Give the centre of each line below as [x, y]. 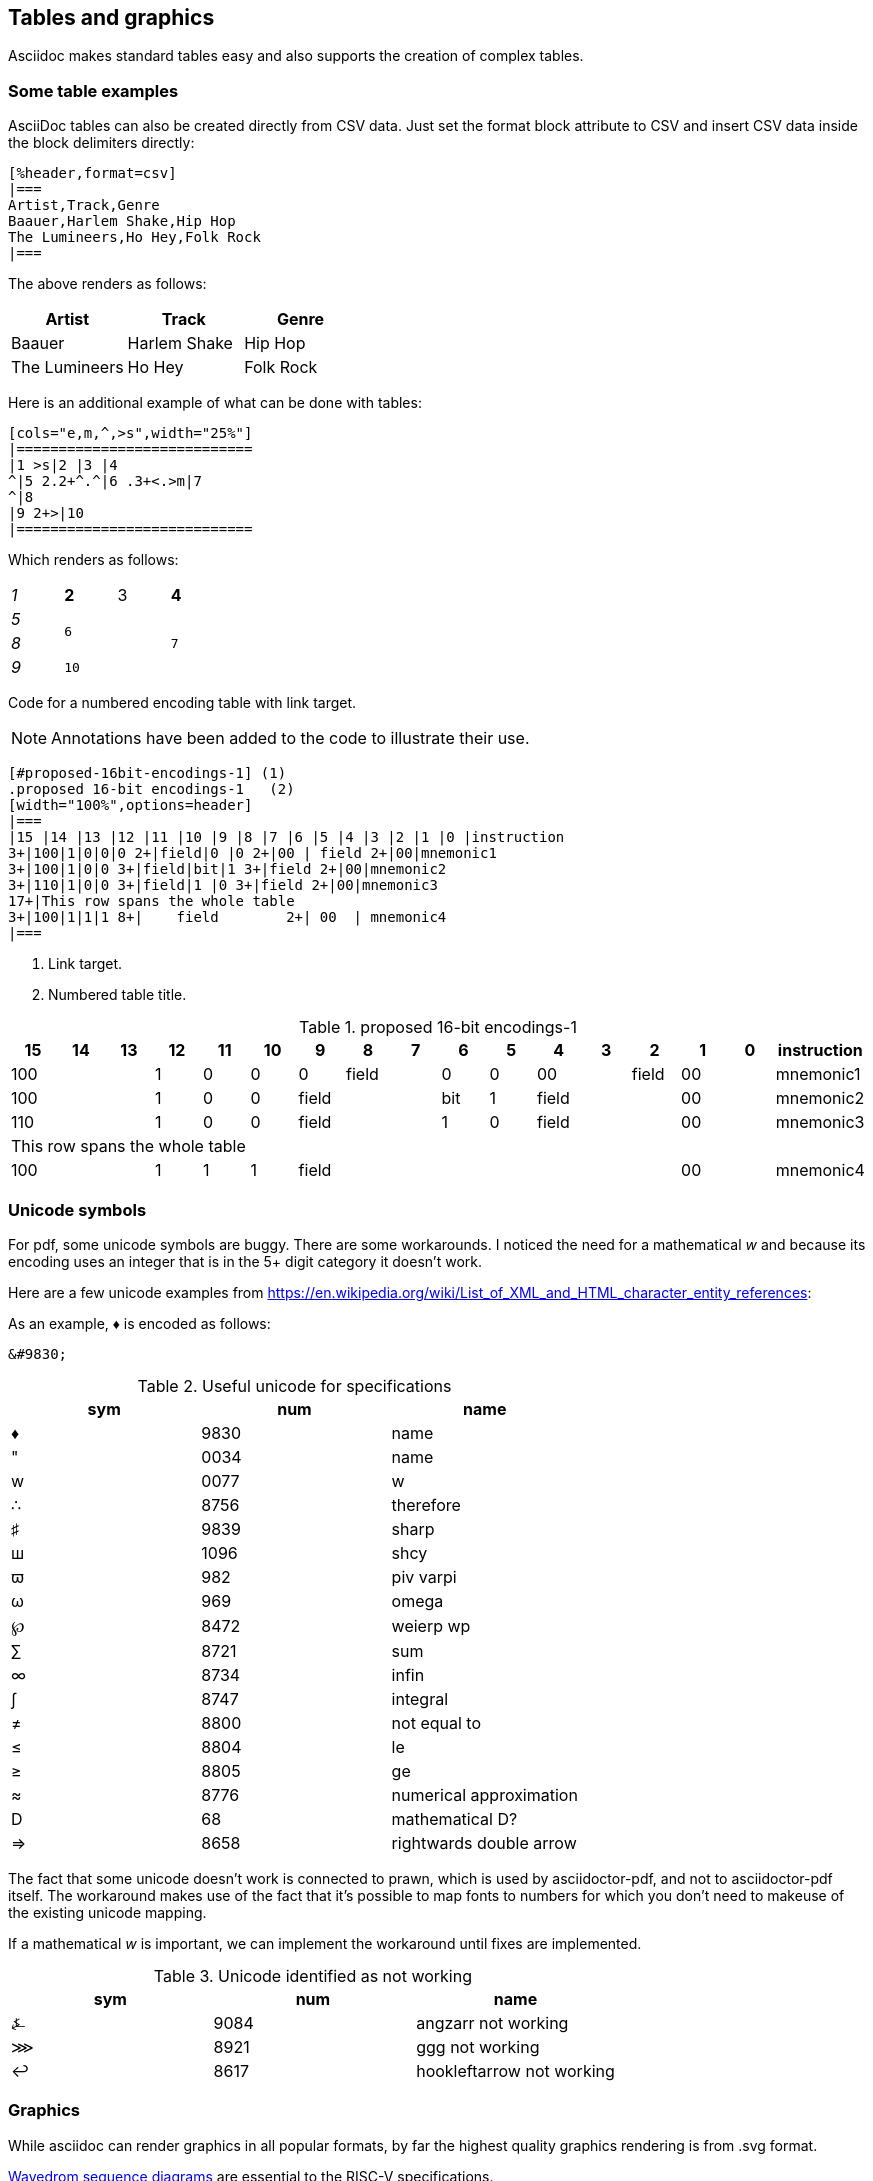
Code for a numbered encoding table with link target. [182, 703]
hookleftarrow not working [515, 2070]
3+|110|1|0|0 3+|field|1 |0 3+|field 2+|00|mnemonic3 [223, 885]
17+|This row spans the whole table [151, 901]
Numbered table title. [117, 995]
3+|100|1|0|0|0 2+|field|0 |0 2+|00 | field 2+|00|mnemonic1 [252, 853]
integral [420, 1698]
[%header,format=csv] [92, 173]
